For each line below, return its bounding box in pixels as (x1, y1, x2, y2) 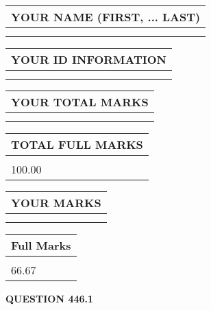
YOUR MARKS (11, 195, 101, 211)
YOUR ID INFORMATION (11, 51, 166, 67)
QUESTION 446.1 (5, 291, 94, 305)
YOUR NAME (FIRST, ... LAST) (11, 9, 201, 25)
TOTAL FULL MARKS (11, 136, 143, 152)
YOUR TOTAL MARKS (11, 94, 149, 110)
